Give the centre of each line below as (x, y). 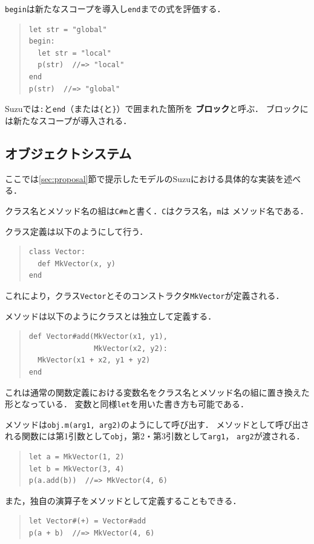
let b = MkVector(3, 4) (77, 469)
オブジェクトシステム (68, 153)
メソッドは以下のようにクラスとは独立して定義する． (111, 316)
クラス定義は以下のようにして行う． (77, 231)
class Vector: (57, 252)
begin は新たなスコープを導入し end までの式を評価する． (115, 8)
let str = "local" (74, 53)
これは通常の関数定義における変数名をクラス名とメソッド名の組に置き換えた (157, 392)
